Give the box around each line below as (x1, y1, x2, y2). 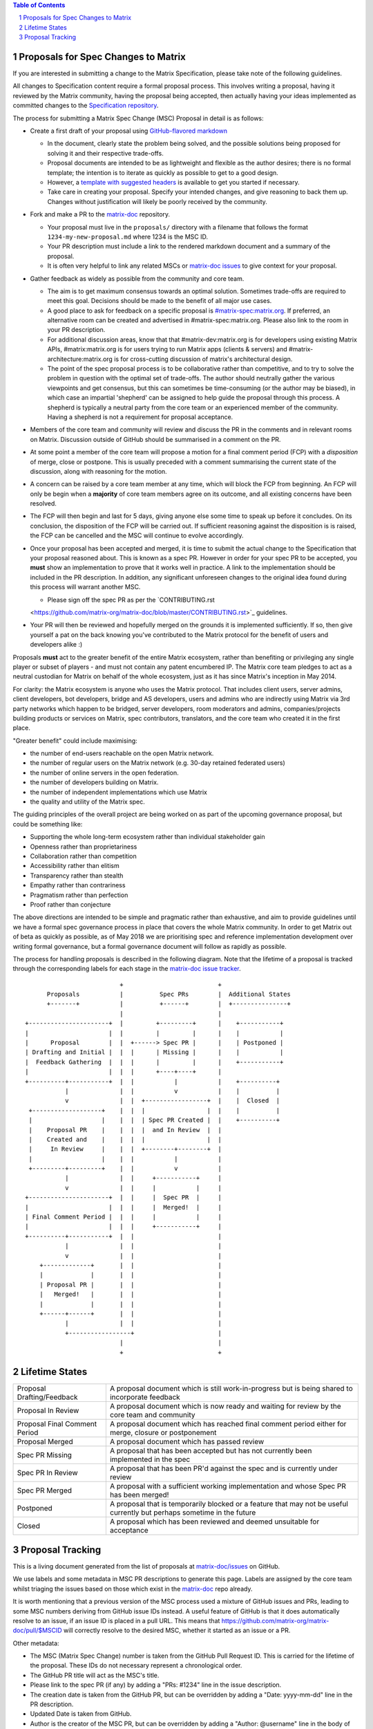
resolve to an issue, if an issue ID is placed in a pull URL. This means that (12, 1616, 220, 1625)
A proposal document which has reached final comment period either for (109, 1419, 347, 1429)
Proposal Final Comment (17, 1419, 97, 1429)
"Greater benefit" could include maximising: (12, 737, 137, 745)
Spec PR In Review (17, 1468, 79, 1478)
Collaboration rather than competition (30, 851, 137, 860)
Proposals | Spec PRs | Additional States (46, 990, 291, 999)
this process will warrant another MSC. (30, 583, 141, 591)
